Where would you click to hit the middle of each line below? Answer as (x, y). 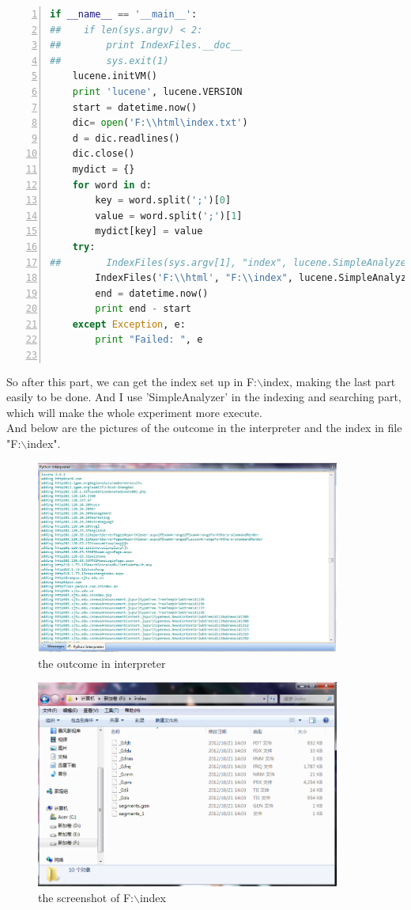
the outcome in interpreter (102, 663)
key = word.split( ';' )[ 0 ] (163, 201)
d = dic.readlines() (126, 138)
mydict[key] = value (149, 231)
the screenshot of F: (86, 897)
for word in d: (112, 185)
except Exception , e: (129, 324)
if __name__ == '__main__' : (124, 14)
